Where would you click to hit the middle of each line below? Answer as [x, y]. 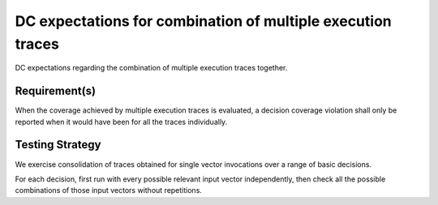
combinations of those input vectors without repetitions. [109, 190]
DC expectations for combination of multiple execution [204, 21]
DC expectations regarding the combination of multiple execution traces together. [151, 68]
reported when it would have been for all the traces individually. [121, 122]
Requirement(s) [56, 91]
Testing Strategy [58, 145]
